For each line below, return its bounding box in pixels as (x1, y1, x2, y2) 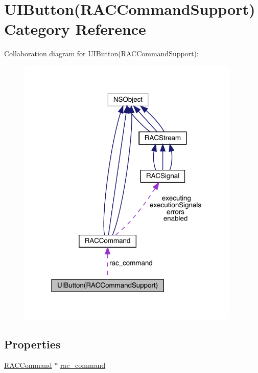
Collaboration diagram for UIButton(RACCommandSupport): (4, 48, 199, 59)
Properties (4, 336, 61, 352)
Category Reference (4, 18, 146, 39)
